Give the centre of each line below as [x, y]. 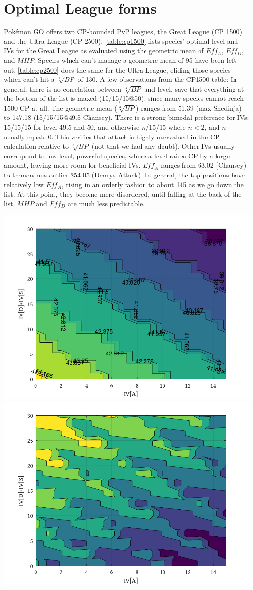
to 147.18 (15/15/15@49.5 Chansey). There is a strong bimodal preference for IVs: [126, 117]
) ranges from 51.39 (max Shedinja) [189, 108]
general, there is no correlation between [63, 88]
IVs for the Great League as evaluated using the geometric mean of [104, 50]
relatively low [24, 184]
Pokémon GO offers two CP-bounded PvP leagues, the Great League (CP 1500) [123, 31]
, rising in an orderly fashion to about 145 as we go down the [153, 184]
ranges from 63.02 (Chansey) [204, 165]
